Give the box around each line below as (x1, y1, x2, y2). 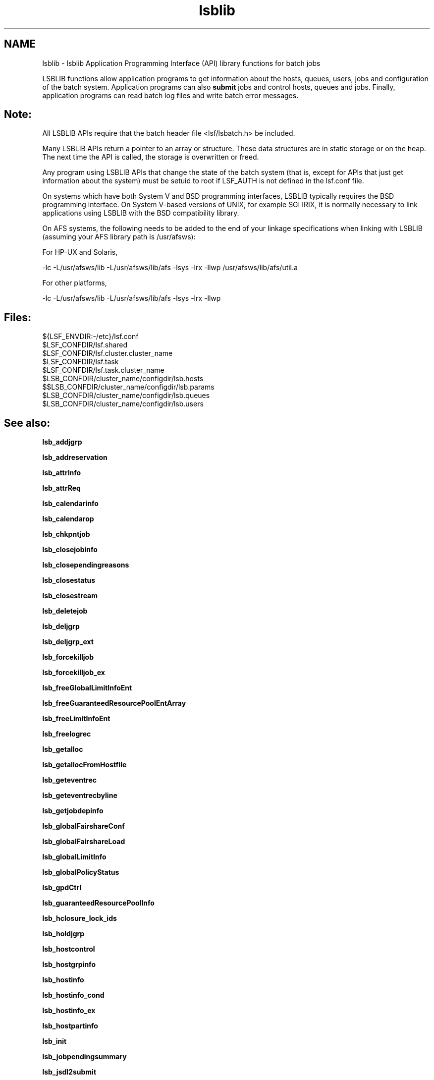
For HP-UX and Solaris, (42, 248, 118, 257)
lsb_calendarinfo (42, 499, 99, 508)
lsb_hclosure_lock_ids (42, 914, 117, 923)
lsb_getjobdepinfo (42, 806, 104, 815)
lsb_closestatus (42, 576, 96, 585)
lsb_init (42, 1037, 67, 1046)
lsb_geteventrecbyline (42, 791, 117, 800)
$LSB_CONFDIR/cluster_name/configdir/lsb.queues (42, 391, 210, 400)
